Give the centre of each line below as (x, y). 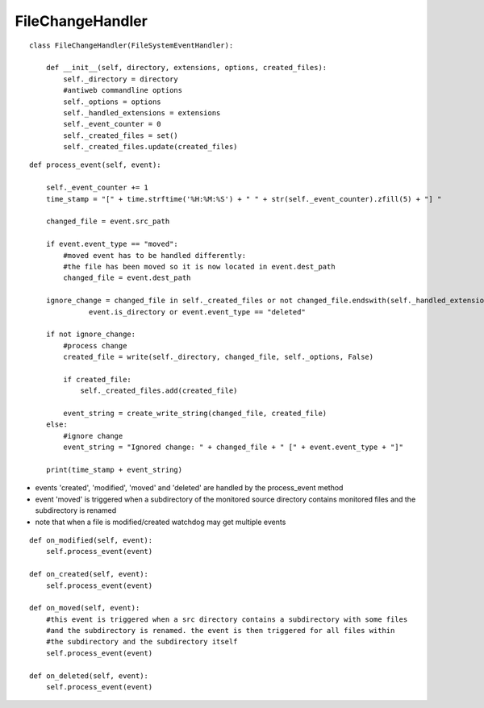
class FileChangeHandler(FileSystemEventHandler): (131, 45)
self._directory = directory (121, 79)
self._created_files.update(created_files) (150, 147)
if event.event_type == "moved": (112, 244)
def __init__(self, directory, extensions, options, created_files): (186, 68)
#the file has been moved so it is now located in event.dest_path (199, 267)
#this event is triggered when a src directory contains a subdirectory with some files (227, 619)
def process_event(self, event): (95, 165)
